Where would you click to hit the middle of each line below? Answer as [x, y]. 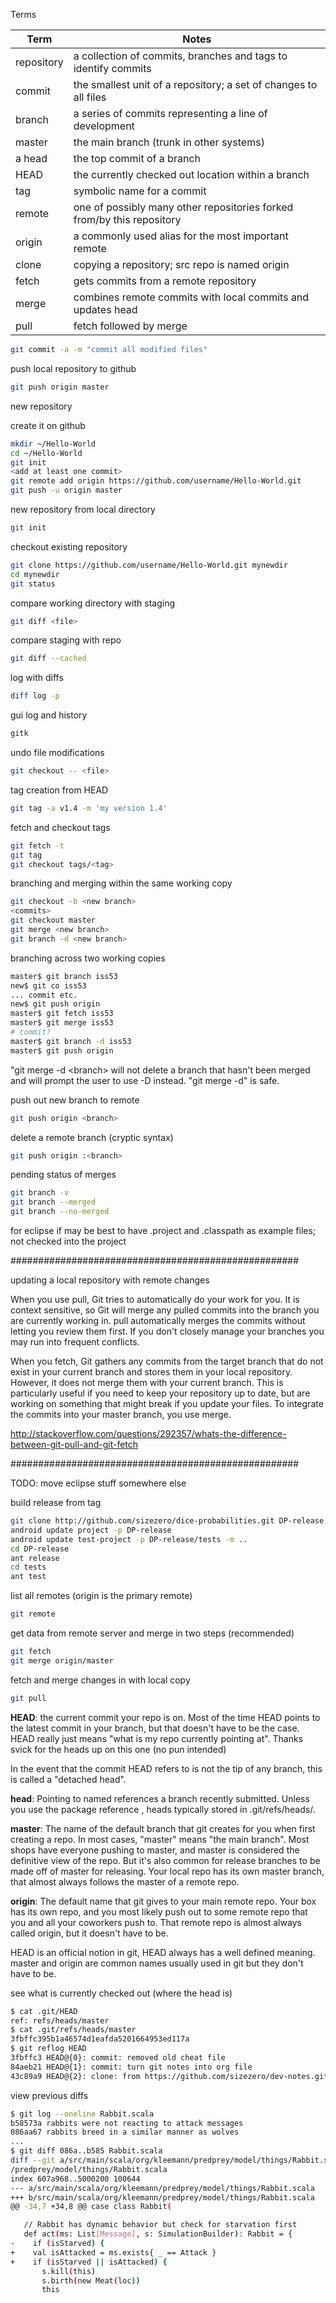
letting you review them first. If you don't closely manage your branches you [167, 1331]
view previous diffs [49, 2095]
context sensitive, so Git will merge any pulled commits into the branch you [165, 1310]
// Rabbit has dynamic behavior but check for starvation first [160, 2225]
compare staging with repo [66, 640]
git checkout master [53, 920]
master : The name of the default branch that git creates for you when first [163, 1828]
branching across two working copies [88, 958]
